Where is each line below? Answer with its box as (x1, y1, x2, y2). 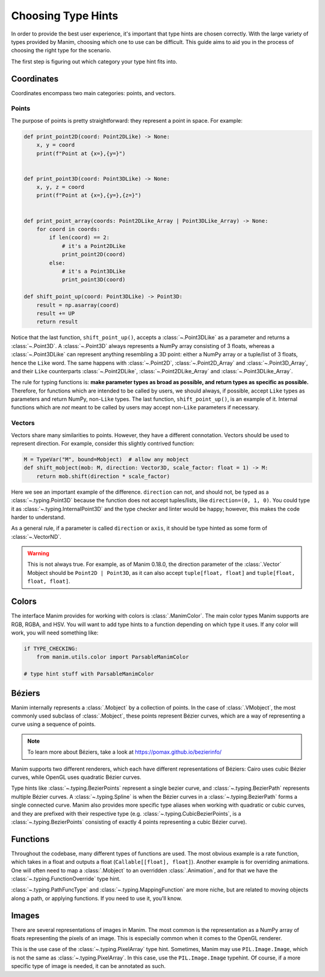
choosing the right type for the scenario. (11, 47, 111, 54)
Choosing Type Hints (11, 9, 119, 22)
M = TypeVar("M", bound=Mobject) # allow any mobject (23, 456, 189, 463)
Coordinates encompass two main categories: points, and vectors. (11, 89, 176, 96)
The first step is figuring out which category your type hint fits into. (11, 58, 178, 65)
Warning (27, 550, 49, 557)
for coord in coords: (36, 226, 101, 233)
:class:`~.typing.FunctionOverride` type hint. (11, 875, 121, 882)
